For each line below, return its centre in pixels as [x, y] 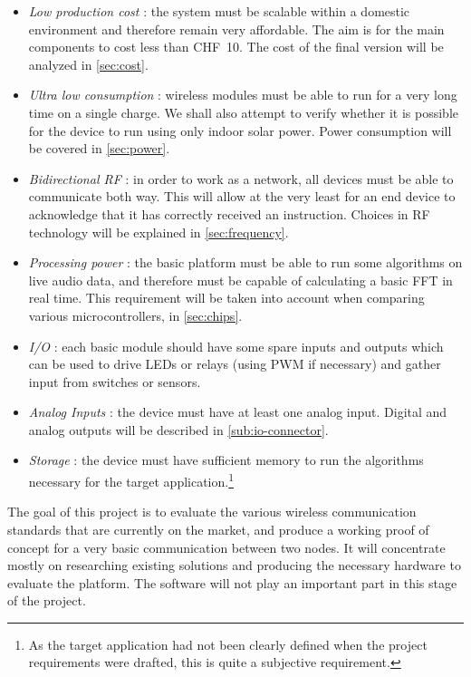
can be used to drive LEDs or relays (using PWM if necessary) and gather [235, 364]
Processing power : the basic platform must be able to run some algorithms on [245, 262]
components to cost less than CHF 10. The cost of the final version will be [236, 47]
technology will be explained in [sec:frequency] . [159, 232]
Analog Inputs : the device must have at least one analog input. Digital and [238, 412]
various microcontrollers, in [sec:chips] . [135, 315]
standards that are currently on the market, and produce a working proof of [218, 529]
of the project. [47, 600]
